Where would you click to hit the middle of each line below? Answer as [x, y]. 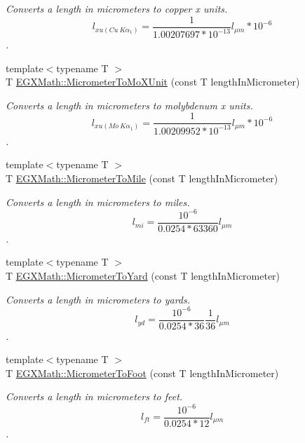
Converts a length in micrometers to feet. [94, 396]
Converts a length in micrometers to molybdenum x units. [129, 105]
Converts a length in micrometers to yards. [98, 299]
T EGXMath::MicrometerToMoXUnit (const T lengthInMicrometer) [153, 82]
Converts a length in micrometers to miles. [98, 202]
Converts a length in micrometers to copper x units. [117, 8]
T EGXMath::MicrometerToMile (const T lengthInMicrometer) [142, 178]
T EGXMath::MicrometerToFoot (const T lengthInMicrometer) [142, 373]
